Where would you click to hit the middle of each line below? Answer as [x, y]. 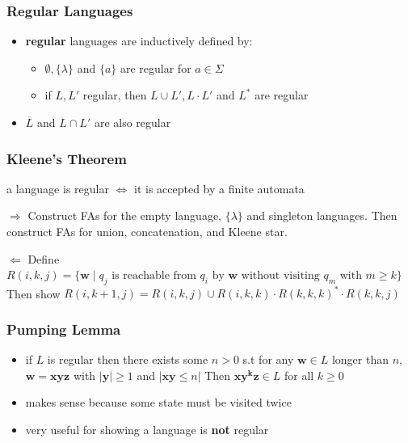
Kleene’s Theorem [67, 158]
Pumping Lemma [64, 329]
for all [299, 375]
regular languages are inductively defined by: [139, 41]
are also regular [132, 122]
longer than [360, 359]
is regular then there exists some [128, 359]
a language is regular [58, 188]
